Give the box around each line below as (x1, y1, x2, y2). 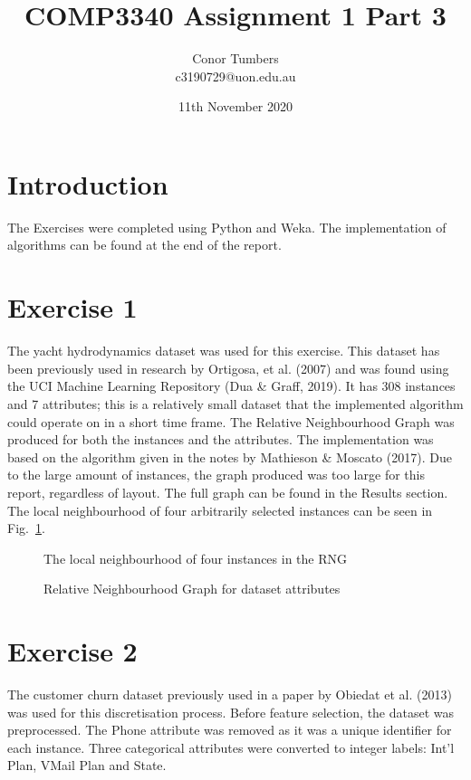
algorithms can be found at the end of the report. (7, 235, 282, 254)
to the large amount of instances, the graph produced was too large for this (7, 465, 425, 484)
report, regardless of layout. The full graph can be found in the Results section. (7, 482, 448, 501)
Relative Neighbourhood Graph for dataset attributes (43, 579, 341, 598)
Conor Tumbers (192, 49, 279, 68)
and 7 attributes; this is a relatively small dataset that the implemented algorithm (7, 394, 464, 413)
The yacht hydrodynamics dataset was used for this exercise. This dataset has (7, 341, 440, 360)
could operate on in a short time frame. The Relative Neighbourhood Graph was (7, 412, 455, 431)
